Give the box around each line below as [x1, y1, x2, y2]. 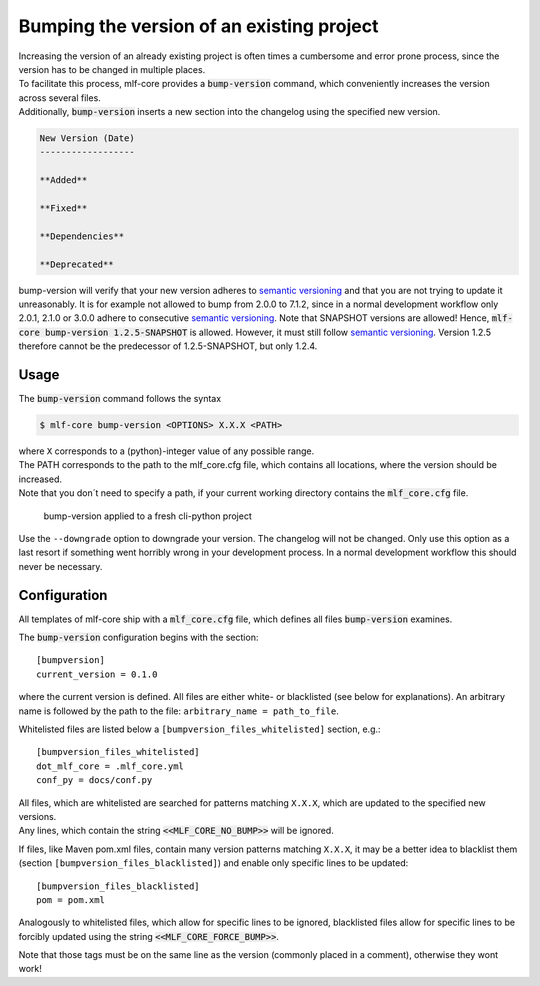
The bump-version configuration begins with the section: [18, 631, 259, 644]
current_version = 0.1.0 [36, 668, 158, 680]
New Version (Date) [39, 133, 135, 144]
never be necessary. [18, 560, 103, 572]
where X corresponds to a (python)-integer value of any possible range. [18, 445, 315, 457]
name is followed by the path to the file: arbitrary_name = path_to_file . [18, 705, 339, 717]
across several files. [18, 91, 102, 104]
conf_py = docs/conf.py [36, 775, 153, 786]
